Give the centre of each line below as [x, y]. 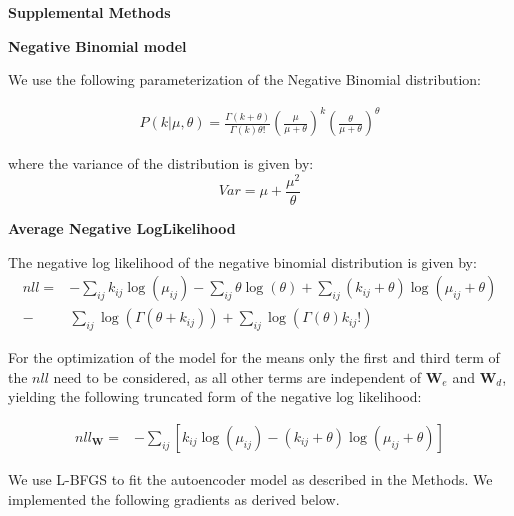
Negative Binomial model [97, 45]
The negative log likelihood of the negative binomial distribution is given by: [242, 261]
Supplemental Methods [89, 12]
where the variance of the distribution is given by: [161, 163]
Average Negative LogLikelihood [122, 228]
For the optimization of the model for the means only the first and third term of [254, 357]
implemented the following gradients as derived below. [174, 498]
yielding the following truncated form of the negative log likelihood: [215, 396]
